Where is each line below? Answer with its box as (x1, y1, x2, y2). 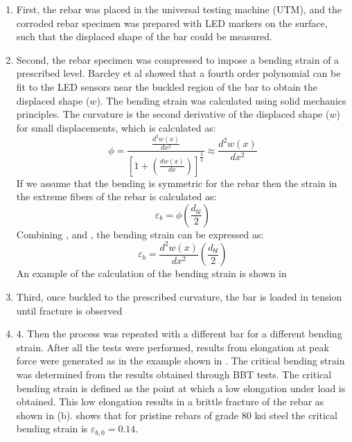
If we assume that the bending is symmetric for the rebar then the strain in (16, 175, 337, 190)
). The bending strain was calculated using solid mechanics (96, 93, 346, 107)
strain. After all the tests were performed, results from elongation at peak (16, 339, 329, 354)
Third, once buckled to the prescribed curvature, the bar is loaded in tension (16, 290, 342, 303)
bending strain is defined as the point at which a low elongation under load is (16, 380, 346, 395)
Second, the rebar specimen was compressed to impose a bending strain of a (16, 52, 340, 67)
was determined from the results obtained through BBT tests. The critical (16, 366, 332, 381)
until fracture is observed (16, 303, 123, 317)
